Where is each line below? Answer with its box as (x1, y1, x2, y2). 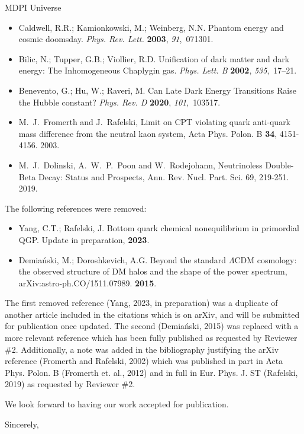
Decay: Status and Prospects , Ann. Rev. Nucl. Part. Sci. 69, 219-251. (38, 170, 289, 183)
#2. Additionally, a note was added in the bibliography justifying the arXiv (5, 343, 279, 355)
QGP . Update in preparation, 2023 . (18, 233, 150, 245)
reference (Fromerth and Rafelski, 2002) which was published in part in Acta (5, 355, 283, 367)
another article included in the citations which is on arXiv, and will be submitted (5, 308, 300, 320)
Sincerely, (5, 417, 39, 430)
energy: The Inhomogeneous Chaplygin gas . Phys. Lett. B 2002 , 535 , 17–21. (18, 64, 297, 76)
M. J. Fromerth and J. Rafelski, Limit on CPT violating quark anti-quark (18, 116, 291, 128)
